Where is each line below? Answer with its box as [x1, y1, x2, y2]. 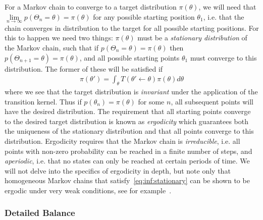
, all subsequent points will [171, 96, 253, 106]
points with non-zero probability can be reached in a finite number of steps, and [5, 145, 252, 156]
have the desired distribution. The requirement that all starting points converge [5, 106, 251, 117]
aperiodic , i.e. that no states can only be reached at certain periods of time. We [5, 155, 250, 166]
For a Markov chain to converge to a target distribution [5, 2, 177, 12]
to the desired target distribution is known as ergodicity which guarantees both [5, 116, 248, 126]
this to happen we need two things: [5, 32, 113, 43]
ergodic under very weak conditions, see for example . [5, 185, 172, 195]
